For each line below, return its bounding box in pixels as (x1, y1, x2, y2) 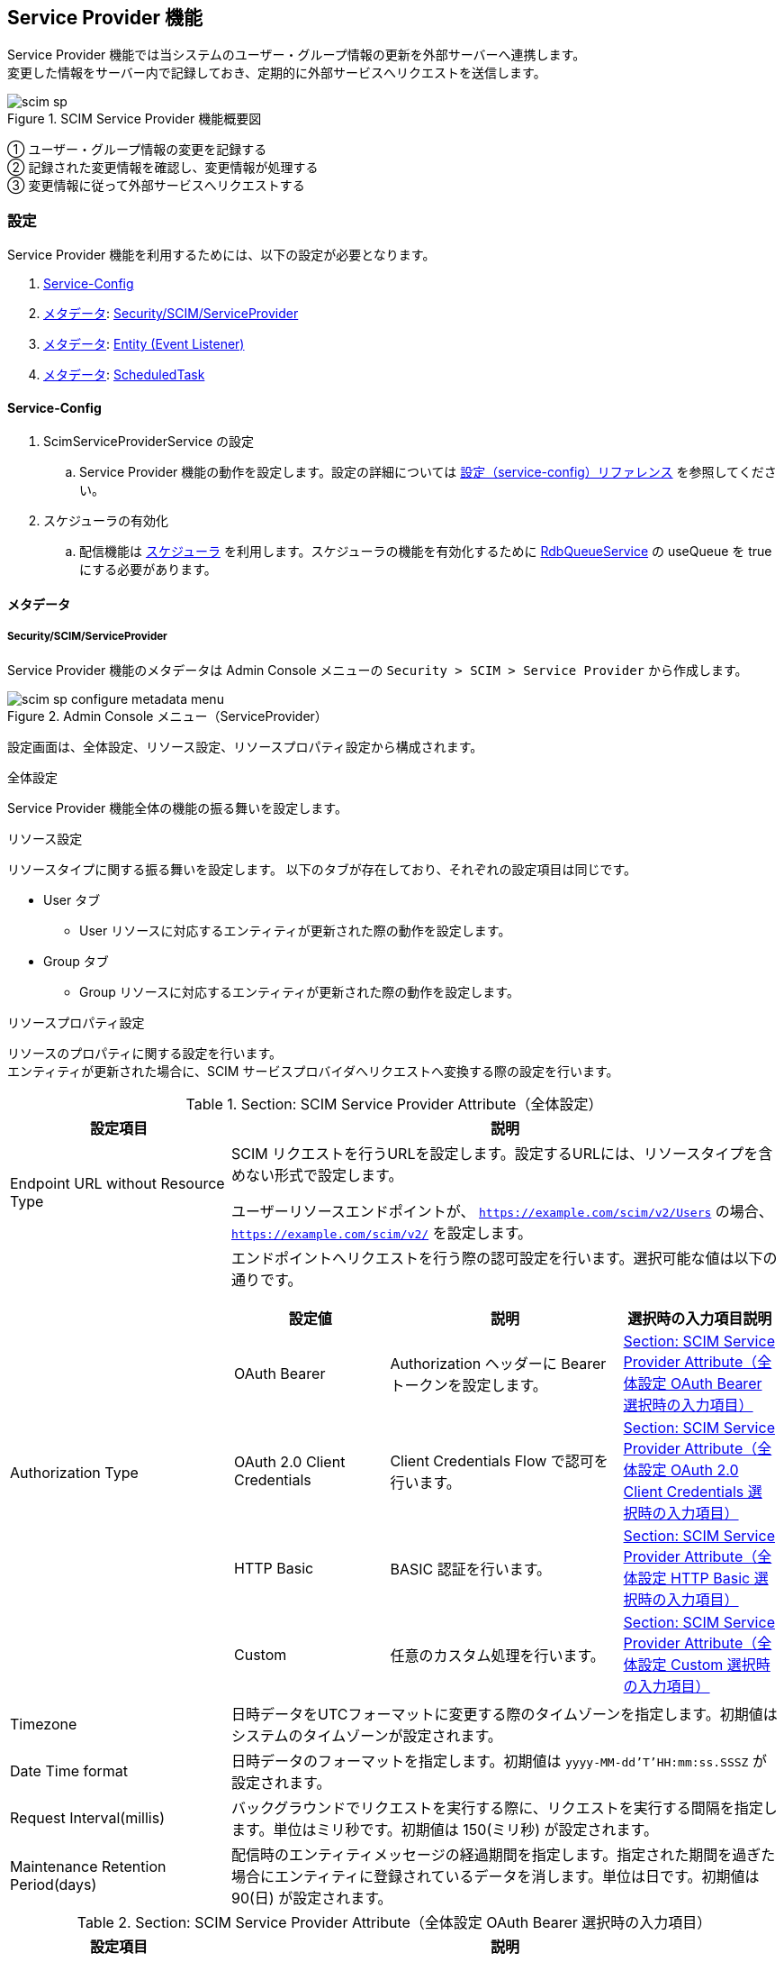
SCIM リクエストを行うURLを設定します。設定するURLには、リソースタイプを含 (230, 1144, 773, 1163)
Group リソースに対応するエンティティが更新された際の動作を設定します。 (79, 983, 519, 999)
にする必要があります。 (79, 561, 217, 578)
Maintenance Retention (10, 1857, 167, 1875)
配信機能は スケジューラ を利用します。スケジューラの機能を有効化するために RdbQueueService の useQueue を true (79, 543, 772, 560)
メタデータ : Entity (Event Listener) (43, 336, 245, 352)
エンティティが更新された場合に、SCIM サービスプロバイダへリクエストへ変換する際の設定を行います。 (7, 1063, 619, 1079)
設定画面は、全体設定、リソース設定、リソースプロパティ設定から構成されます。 (7, 738, 483, 754)
